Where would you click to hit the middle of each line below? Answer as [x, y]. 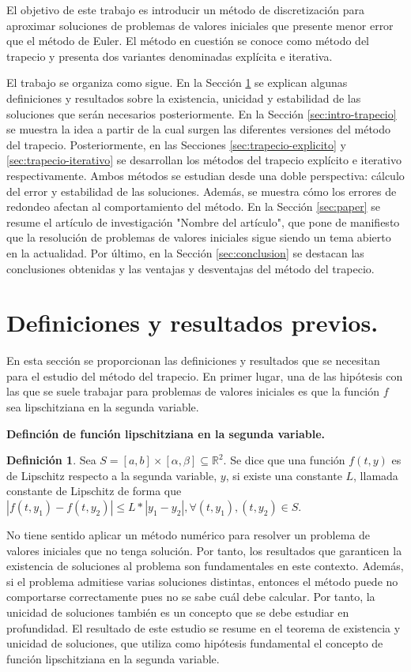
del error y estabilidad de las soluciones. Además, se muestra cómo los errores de [202, 191]
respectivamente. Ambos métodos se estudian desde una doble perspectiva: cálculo [205, 175]
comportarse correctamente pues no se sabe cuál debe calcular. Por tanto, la [191, 597]
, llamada [376, 475]
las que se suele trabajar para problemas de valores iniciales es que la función [193, 391]
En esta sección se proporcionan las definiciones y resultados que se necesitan [193, 360]
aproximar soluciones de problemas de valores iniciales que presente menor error [200, 25]
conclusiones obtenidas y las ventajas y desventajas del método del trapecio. [190, 268]
